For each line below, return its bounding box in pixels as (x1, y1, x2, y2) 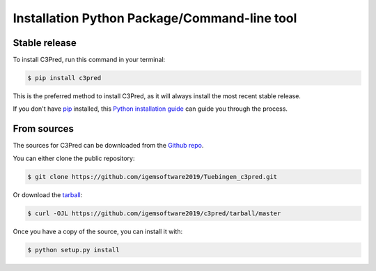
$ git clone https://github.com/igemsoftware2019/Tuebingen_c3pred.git (27, 173, 278, 180)
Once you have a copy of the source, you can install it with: (13, 227, 183, 235)
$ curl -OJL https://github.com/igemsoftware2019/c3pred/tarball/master (27, 209, 281, 217)
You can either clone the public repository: (13, 154, 135, 162)
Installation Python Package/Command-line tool (13, 10, 297, 26)
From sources (13, 123, 75, 135)
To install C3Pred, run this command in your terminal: (13, 56, 166, 64)
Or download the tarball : (13, 190, 83, 199)
